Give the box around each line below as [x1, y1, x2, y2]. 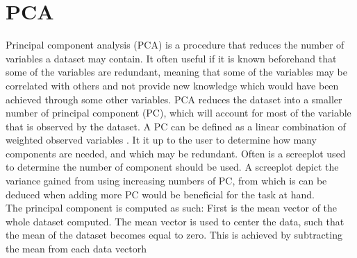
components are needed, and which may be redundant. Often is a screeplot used [6, 146, 346, 160]
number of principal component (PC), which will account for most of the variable [6, 105, 351, 120]
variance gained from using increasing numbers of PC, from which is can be [6, 173, 327, 188]
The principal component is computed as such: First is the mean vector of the [6, 200, 338, 215]
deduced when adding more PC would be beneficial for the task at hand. [6, 187, 315, 201]
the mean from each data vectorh [6, 241, 147, 256]
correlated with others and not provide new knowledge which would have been [6, 78, 339, 92]
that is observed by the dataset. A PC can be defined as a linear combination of [6, 119, 346, 133]
